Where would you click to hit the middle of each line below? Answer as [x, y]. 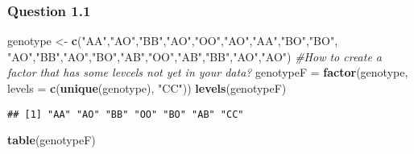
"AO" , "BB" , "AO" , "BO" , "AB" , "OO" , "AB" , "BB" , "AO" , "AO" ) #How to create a [195, 56]
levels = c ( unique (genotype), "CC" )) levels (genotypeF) [147, 88]
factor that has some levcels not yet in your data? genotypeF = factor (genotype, [208, 72]
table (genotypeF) [52, 140]
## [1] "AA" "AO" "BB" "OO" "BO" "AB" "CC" [126, 114]
